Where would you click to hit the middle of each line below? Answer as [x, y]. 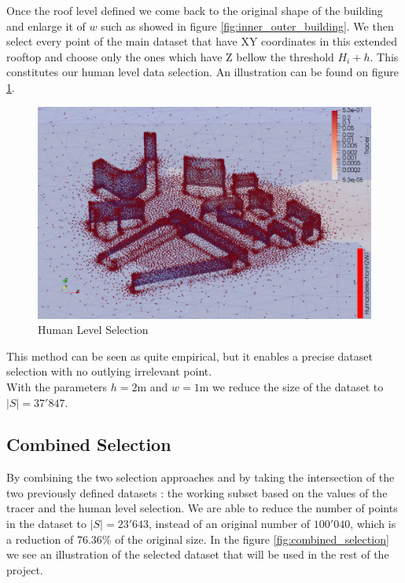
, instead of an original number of [230, 524]
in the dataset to [46, 524]
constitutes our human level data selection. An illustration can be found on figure [203, 72]
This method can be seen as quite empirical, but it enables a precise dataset [190, 356]
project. [25, 569]
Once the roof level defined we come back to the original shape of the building [195, 10]
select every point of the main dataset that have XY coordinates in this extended [202, 41]
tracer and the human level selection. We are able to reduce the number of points [202, 508]
